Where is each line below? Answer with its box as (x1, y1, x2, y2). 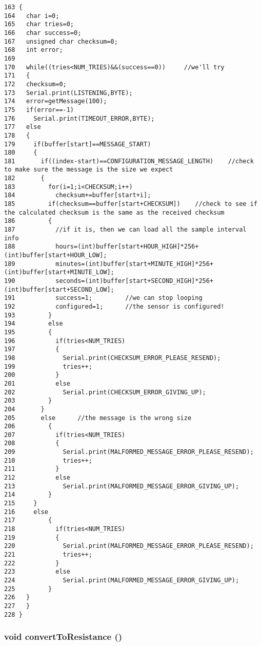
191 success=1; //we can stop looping (4, 294, 203, 302)
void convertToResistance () (4, 630, 123, 643)
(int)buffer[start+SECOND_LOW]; (4, 286, 114, 293)
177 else (4, 123, 41, 131)
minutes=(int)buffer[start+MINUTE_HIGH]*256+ (55, 260, 214, 268)
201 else (4, 379, 70, 387)
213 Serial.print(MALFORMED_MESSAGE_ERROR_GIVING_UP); (4, 482, 239, 490)
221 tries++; (4, 551, 92, 558)
